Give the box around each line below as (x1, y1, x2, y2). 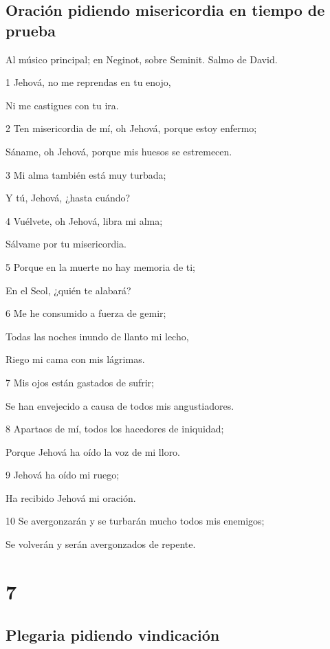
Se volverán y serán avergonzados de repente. (5, 537, 196, 551)
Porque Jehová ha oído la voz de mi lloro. (5, 444, 181, 459)
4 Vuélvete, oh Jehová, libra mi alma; (5, 213, 163, 228)
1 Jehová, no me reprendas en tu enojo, (5, 75, 171, 89)
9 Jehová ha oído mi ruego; (5, 467, 120, 482)
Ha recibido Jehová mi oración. (5, 490, 136, 505)
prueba (5, 19, 56, 41)
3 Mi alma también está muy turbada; (5, 167, 166, 181)
